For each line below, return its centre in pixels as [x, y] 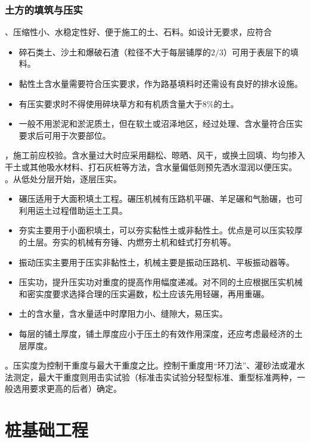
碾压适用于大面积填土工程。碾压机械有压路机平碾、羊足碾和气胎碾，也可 [161, 199]
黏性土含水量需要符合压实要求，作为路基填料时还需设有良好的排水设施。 [161, 83]
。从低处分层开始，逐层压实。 [63, 178]
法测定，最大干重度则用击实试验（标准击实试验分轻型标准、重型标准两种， [151, 377]
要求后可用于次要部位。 [65, 135]
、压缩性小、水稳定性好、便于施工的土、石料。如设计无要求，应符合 [138, 32]
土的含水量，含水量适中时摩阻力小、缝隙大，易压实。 [123, 313]
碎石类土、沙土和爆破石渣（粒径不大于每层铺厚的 [115, 52]
